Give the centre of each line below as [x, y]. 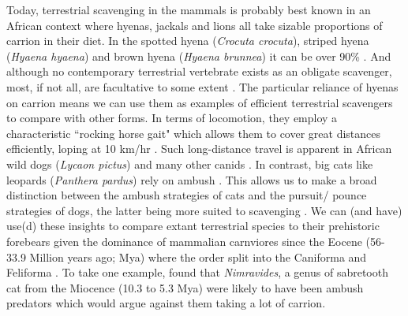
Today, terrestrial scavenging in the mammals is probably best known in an [189, 9]
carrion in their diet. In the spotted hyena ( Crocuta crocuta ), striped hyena [188, 41]
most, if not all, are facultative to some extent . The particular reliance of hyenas [202, 86]
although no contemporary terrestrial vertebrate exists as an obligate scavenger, [199, 71]
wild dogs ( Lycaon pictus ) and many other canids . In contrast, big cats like [190, 164]
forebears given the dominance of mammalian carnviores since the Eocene [184, 241]
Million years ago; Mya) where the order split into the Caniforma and [198, 257]
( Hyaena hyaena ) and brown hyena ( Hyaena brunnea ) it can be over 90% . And [199, 56]
